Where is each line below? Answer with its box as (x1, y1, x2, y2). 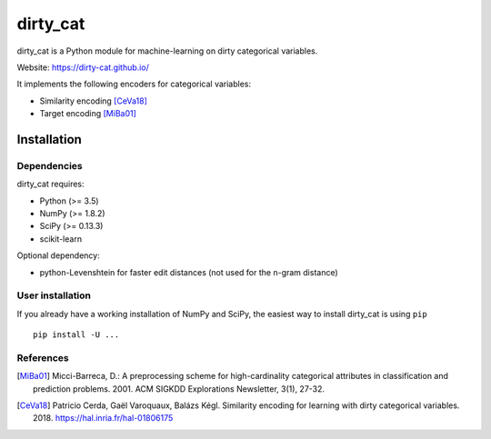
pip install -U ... (33, 330, 120, 340)
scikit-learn (39, 233, 82, 244)
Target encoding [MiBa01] (39, 108, 136, 119)
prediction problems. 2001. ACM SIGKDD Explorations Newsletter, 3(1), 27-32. (33, 383, 326, 394)
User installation (16, 289, 91, 302)
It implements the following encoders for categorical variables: (16, 78, 252, 90)
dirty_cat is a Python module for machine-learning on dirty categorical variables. (16, 45, 318, 56)
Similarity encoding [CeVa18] (39, 95, 147, 106)
